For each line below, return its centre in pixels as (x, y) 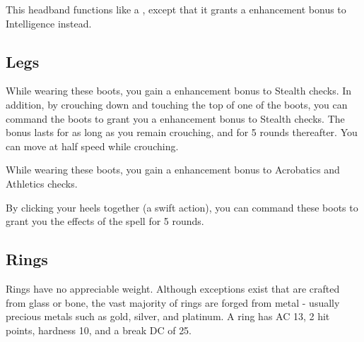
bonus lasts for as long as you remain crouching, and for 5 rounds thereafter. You (182, 132)
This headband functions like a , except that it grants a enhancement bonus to (176, 9)
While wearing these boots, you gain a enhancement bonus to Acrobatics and (173, 170)
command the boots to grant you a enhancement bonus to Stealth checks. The (175, 118)
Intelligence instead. (49, 23)
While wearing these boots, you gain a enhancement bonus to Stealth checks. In (179, 91)
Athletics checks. (42, 183)
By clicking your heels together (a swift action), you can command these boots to (182, 207)
